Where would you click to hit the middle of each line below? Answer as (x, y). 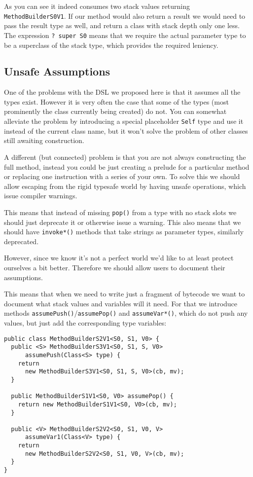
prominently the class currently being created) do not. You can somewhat (115, 111)
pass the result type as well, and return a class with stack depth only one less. (122, 25)
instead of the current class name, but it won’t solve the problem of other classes (126, 130)
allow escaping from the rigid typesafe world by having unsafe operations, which (125, 186)
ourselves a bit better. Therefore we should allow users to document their (115, 267)
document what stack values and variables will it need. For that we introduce (121, 303)
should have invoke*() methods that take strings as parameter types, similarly (124, 232)
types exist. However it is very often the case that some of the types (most (116, 101)
